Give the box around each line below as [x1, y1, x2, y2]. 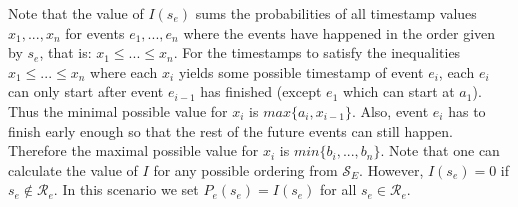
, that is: [39, 42, 92, 63]
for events [65, 22, 125, 43]
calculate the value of [8, 159, 138, 180]
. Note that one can [380, 140, 500, 161]
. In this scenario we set [53, 179, 199, 200]
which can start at [342, 81, 455, 102]
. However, [359, 159, 424, 180]
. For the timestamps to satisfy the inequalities [173, 42, 461, 63]
